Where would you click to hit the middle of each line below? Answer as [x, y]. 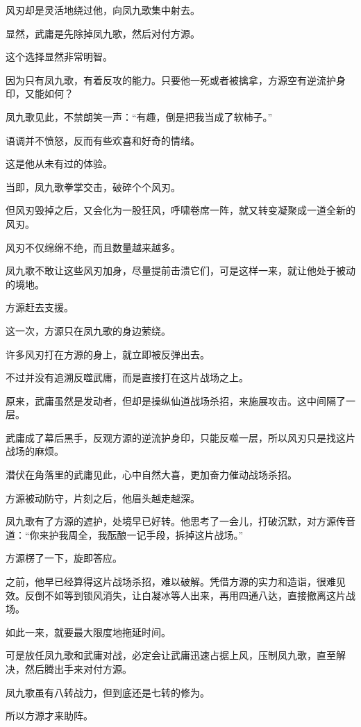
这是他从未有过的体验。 [59, 164]
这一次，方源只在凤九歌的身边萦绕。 [88, 330]
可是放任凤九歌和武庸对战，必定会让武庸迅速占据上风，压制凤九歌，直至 [171, 655]
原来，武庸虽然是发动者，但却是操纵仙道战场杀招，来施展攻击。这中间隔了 [176, 400]
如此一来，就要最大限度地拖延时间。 [88, 632]
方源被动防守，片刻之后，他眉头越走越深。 [103, 498]
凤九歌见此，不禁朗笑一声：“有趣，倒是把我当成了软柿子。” [139, 116]
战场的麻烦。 [35, 451]
